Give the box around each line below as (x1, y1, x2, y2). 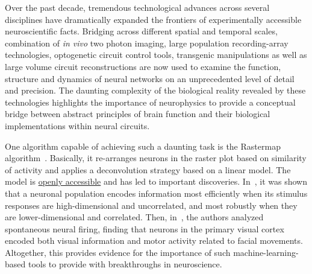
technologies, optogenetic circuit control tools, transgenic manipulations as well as (5, 48, 307, 61)
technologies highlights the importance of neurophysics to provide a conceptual (5, 95, 296, 108)
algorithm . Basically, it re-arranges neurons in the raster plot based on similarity (5, 151, 307, 164)
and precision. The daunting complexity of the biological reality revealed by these (5, 84, 306, 97)
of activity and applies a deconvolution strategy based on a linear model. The (5, 163, 291, 176)
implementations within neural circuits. (5, 119, 150, 132)
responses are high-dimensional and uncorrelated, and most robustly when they (5, 199, 298, 211)
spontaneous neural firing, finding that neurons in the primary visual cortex (5, 222, 284, 235)
